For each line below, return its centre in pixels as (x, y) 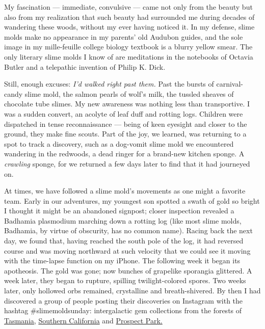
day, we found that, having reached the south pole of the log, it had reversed (124, 241)
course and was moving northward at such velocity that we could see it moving (127, 250)
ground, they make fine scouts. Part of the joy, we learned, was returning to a (125, 134)
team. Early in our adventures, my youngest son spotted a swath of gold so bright (132, 200)
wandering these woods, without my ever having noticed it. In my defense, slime (129, 27)
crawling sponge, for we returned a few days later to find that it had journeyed (127, 163)
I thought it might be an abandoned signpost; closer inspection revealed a (119, 211)
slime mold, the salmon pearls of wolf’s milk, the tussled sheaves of (129, 93)
